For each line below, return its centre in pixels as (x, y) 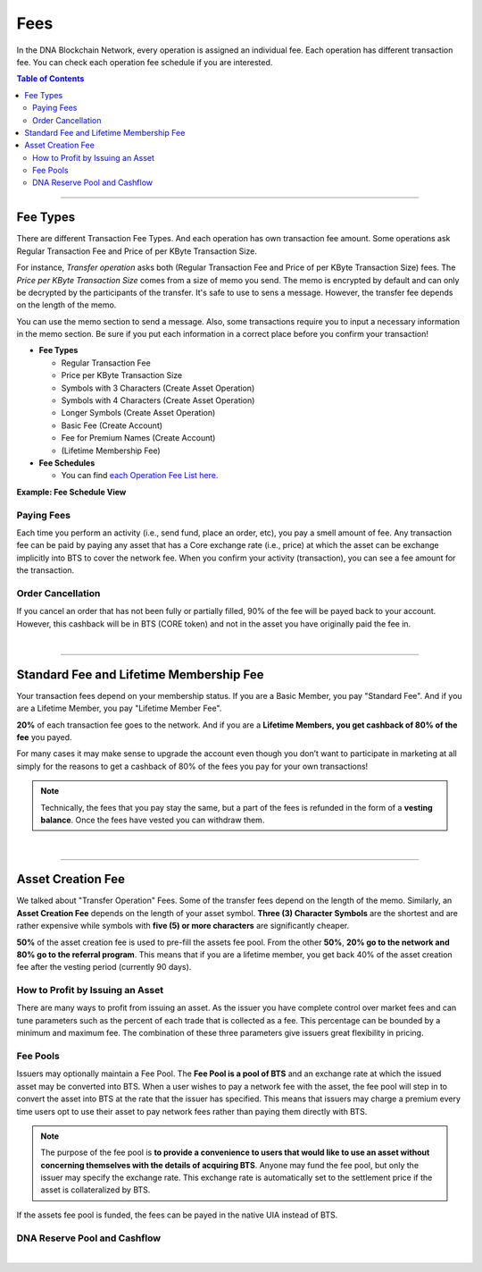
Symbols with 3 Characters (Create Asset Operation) (158, 388)
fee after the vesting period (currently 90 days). (104, 967)
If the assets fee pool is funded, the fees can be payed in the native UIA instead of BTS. (177, 1215)
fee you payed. (44, 737)
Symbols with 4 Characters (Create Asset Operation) (158, 400)
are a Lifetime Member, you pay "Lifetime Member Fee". (119, 708)
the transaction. (46, 570)
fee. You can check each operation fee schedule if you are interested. (145, 62)
